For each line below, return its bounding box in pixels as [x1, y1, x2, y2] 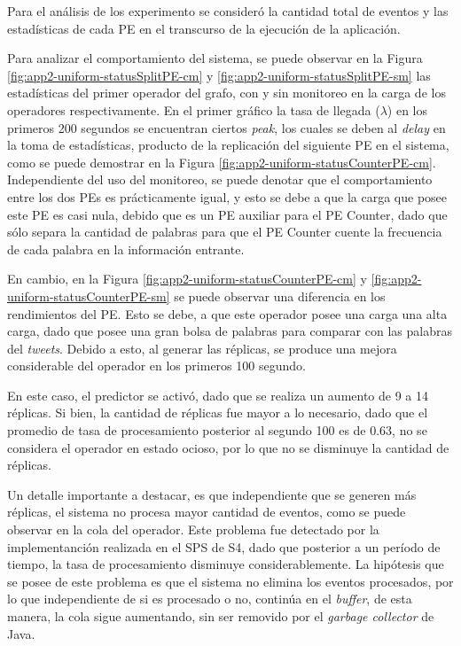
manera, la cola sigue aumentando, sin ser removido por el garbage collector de [7, 607, 434, 625]
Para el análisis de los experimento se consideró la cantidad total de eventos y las [7, 2, 449, 19]
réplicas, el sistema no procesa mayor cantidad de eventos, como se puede [7, 502, 406, 521]
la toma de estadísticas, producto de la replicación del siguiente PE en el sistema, [7, 136, 449, 154]
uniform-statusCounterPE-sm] [7, 286, 170, 305]
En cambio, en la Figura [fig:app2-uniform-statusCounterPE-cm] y [7, 269, 367, 288]
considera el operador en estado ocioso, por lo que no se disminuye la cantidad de [7, 438, 449, 456]
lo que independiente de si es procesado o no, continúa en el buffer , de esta [7, 589, 412, 608]
